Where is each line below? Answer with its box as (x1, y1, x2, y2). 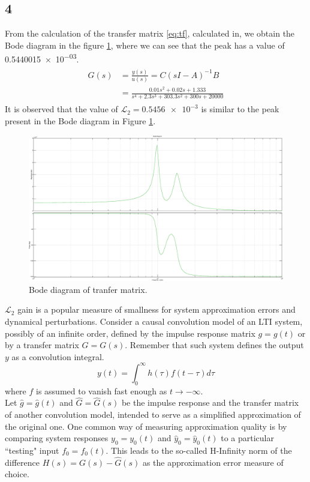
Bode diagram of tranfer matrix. (29, 283, 148, 295)
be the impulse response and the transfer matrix (121, 396, 299, 409)
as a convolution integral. (11, 350, 104, 363)
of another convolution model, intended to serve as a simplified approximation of (5, 408, 301, 421)
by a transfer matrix (5, 339, 79, 351)
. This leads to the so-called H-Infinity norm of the (106, 444, 292, 457)
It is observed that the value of (5, 103, 118, 115)
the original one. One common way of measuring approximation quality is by (5, 420, 287, 432)
